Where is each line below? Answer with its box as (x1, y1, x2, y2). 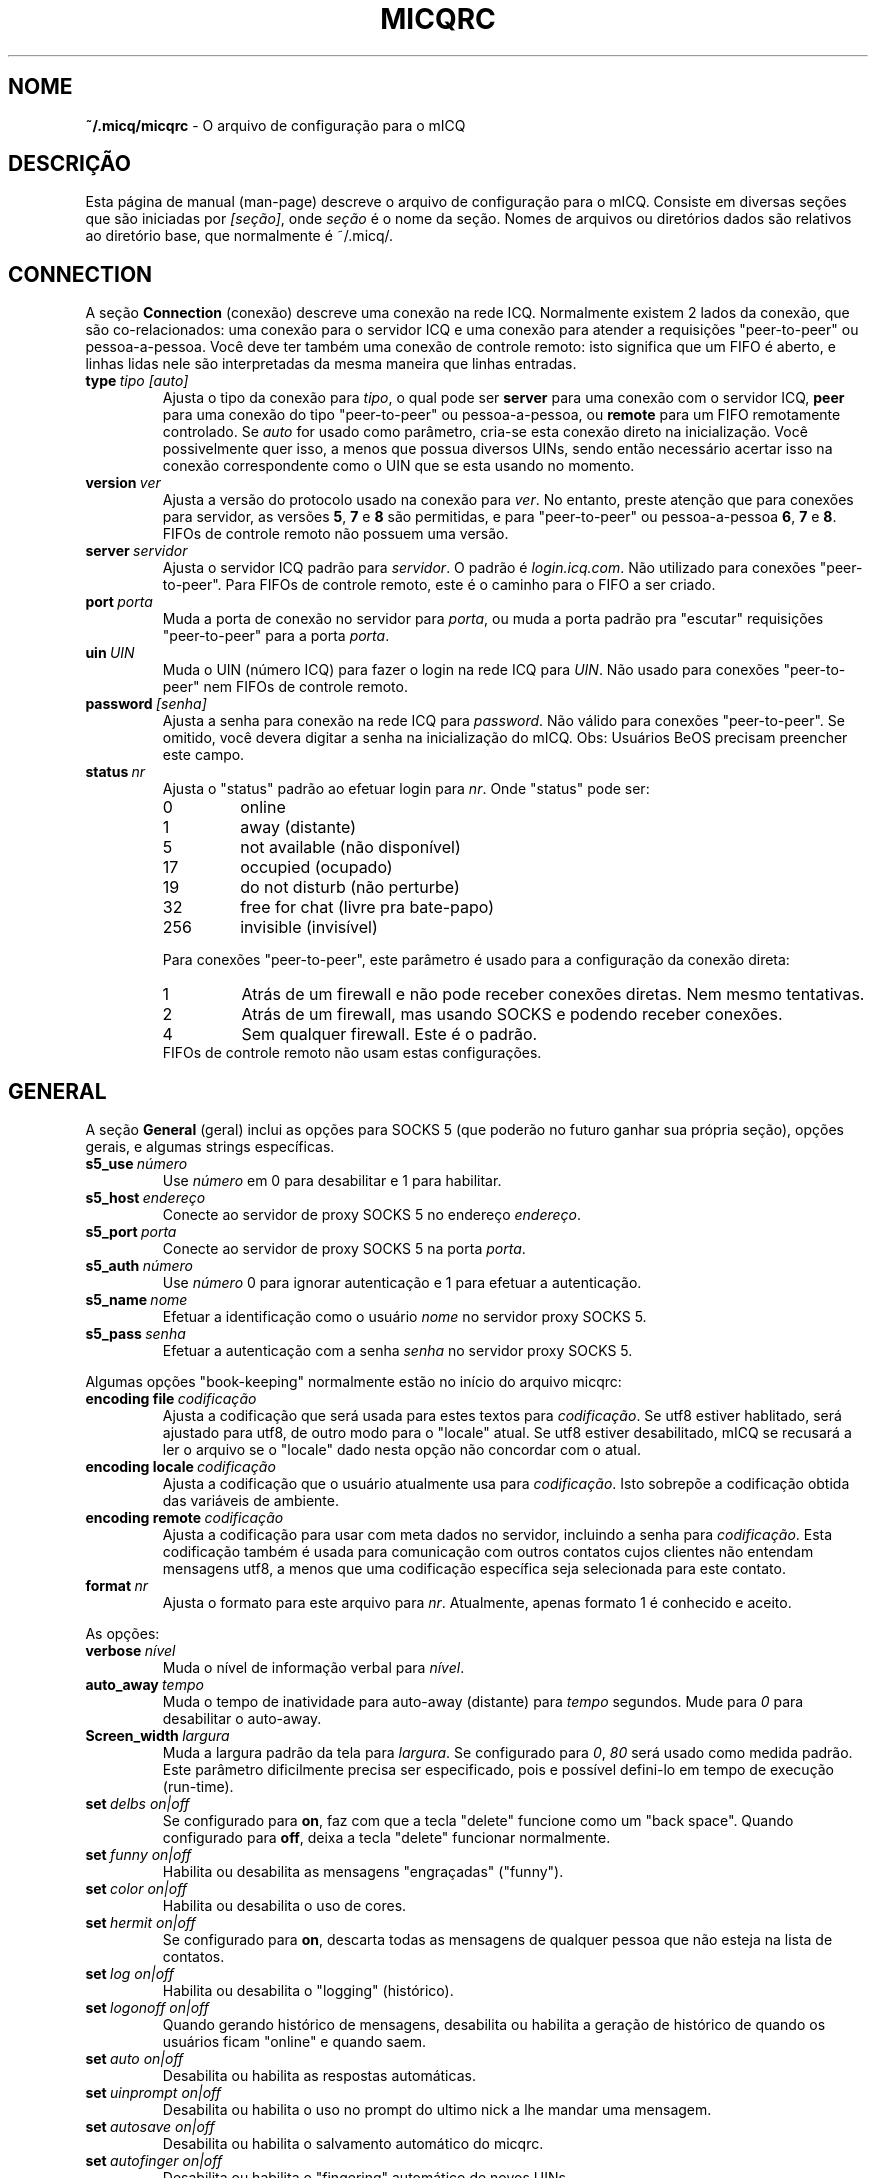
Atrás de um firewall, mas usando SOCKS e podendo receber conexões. (241, 1004, 783, 1025)
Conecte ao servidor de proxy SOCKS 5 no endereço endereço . (162, 1206, 582, 1224)
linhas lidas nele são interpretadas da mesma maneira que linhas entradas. (85, 355, 577, 373)
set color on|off (85, 1880, 188, 1898)
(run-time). (162, 1778, 234, 1796)
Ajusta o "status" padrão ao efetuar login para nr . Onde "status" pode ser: (162, 780, 650, 798)
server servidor (85, 542, 188, 560)
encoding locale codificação (85, 1458, 276, 1476)
